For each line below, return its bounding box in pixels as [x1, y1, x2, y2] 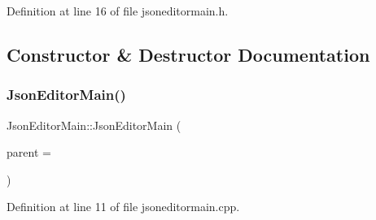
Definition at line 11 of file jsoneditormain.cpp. [7, 198, 240, 215]
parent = [7, 144, 51, 161]
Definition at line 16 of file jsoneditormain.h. [7, 2, 229, 19]
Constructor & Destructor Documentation [7, 41, 370, 67]
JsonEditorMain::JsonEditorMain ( [7, 116, 181, 133]
